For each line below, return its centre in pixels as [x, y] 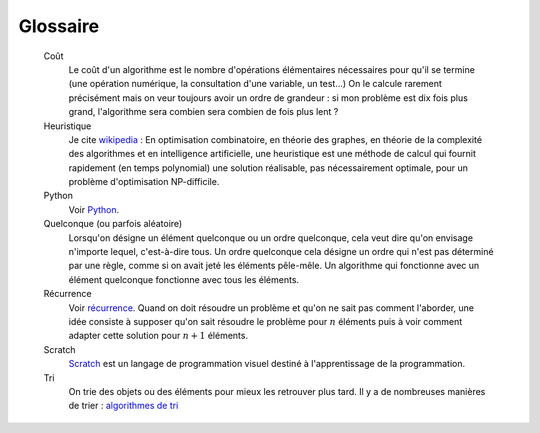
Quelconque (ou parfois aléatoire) [113, 224]
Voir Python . [94, 209]
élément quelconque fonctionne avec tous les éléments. [184, 279]
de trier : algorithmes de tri [123, 406]
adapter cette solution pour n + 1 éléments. [158, 336]
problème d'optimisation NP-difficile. [144, 182]
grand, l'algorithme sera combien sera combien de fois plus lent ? [203, 112]
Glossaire [59, 26]
